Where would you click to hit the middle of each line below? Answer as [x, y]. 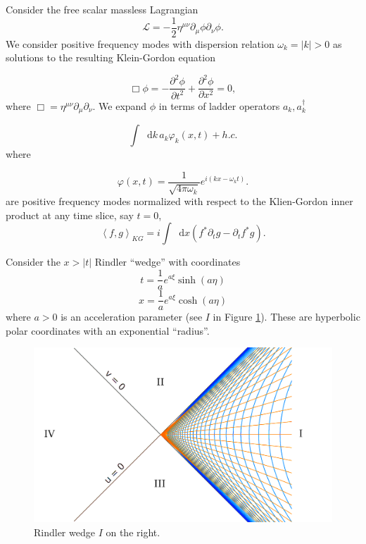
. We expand [120, 105]
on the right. [133, 532]
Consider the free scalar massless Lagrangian [102, 9]
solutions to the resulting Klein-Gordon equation [111, 57]
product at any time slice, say [70, 215]
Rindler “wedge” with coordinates [168, 262]
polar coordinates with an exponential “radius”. [108, 330]
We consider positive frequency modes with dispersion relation [140, 43]
